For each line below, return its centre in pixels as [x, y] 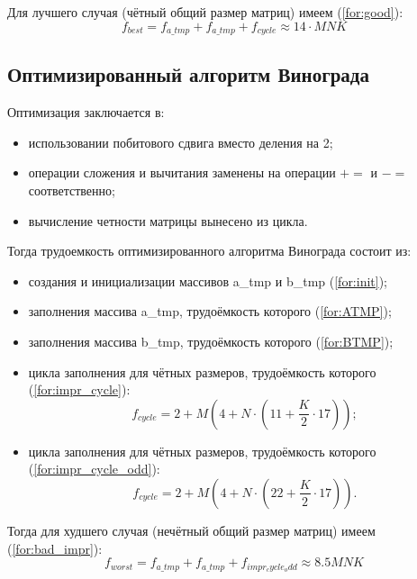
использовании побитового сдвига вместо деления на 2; [181, 142]
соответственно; [72, 190]
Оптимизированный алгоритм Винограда [188, 74]
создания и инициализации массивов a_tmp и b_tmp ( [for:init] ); [208, 280]
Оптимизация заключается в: [86, 112]
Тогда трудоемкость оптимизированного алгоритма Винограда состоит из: [209, 251]
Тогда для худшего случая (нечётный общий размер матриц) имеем [191, 530]
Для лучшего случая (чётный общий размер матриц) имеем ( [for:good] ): [205, 12]
